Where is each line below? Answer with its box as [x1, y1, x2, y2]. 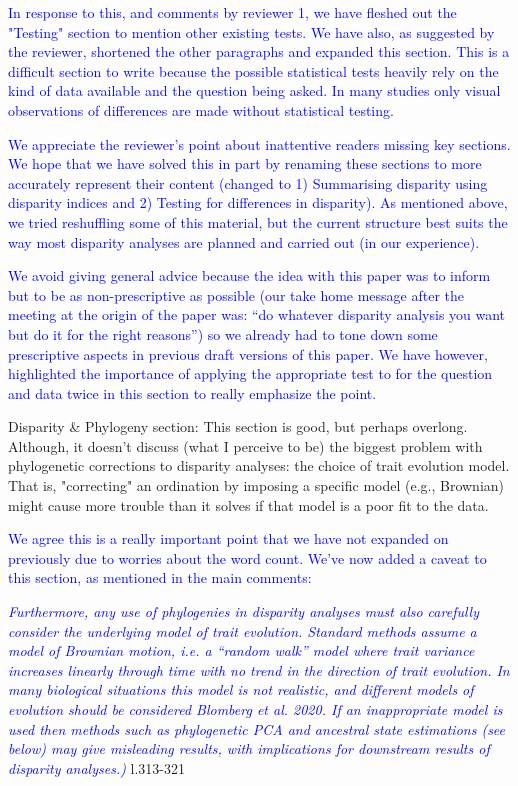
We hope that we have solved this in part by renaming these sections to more [8, 153, 482, 174]
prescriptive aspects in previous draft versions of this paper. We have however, [8, 343, 488, 364]
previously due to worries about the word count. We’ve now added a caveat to [8, 547, 487, 568]
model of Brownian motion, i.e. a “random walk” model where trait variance [8, 640, 475, 661]
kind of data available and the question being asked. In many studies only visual [8, 80, 501, 101]
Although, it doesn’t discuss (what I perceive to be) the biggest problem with [8, 435, 483, 456]
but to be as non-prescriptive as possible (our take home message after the [8, 284, 465, 305]
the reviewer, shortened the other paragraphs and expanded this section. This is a [8, 41, 510, 62]
